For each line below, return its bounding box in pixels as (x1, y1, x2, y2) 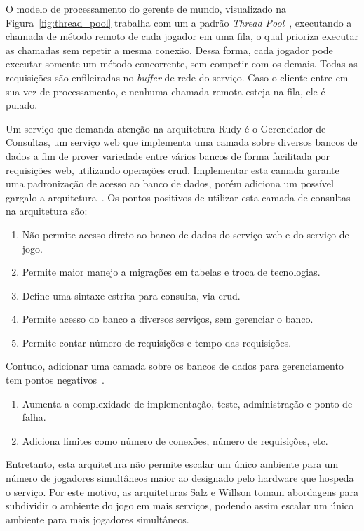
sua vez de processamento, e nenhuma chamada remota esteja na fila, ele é (6, 83, 325, 98)
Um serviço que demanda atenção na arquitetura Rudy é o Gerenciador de (6, 121, 326, 135)
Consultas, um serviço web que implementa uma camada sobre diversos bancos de (6, 135, 358, 149)
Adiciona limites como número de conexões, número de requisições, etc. (22, 433, 328, 448)
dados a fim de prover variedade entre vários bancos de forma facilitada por (6, 148, 330, 163)
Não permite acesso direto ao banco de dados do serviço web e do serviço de (22, 227, 349, 241)
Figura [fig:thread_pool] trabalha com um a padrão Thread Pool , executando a (6, 15, 352, 29)
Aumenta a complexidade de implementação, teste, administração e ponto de (22, 396, 353, 410)
